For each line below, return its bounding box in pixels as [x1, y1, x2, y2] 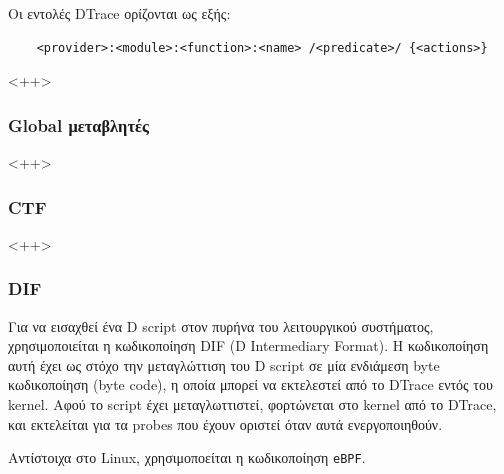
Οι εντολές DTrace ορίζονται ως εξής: [8, 3, 231, 23]
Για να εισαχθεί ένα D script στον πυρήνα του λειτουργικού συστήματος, [8, 315, 434, 336]
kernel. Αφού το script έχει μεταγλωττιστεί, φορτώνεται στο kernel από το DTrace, [8, 394, 497, 414]
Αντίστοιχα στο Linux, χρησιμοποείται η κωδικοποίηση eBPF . [8, 447, 366, 468]
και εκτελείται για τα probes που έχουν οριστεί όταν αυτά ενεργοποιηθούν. [8, 413, 443, 434]
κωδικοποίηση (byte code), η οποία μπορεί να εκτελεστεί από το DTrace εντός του [8, 374, 493, 395]
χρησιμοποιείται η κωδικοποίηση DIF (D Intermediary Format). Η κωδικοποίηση [8, 335, 489, 356]
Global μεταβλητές [8, 112, 149, 137]
